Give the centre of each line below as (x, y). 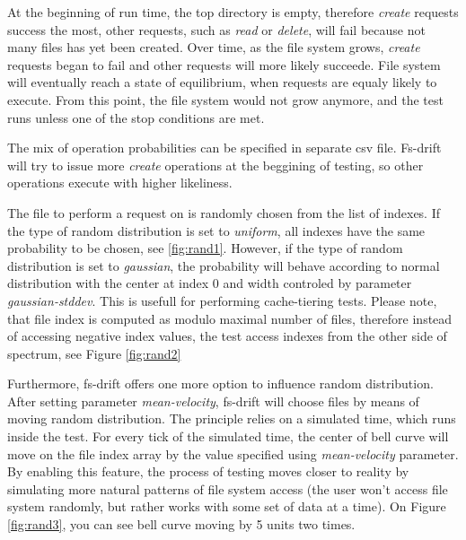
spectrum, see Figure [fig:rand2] (94, 353)
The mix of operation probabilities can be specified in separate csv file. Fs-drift (224, 148)
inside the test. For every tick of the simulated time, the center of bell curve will (228, 436)
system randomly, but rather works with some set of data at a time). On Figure (227, 506)
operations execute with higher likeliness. (120, 183)
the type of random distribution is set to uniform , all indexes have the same (216, 230)
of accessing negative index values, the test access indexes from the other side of (227, 336)
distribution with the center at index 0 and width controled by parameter (210, 283)
